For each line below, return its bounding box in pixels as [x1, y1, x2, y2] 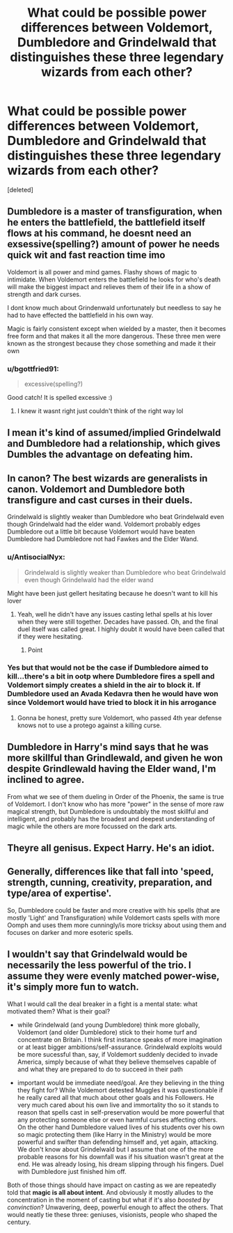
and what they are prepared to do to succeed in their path [17, 1064, 183, 1073]
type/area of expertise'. [7, 887, 112, 899]
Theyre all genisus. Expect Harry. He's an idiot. [7, 842, 215, 854]
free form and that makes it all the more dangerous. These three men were [7, 332, 221, 340]
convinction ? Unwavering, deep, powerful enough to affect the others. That [7, 1203, 224, 1211]
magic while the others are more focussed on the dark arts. [7, 822, 177, 830]
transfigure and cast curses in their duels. [7, 494, 193, 506]
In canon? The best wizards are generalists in [7, 472, 208, 484]
